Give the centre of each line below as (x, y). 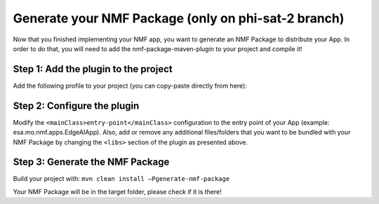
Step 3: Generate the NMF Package (91, 162)
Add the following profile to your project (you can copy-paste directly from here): (130, 86)
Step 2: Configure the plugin (76, 106)
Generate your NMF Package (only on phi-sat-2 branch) (179, 18)
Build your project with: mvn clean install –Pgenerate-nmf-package (121, 179)
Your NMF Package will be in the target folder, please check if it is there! (118, 191)
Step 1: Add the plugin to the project (93, 69)
